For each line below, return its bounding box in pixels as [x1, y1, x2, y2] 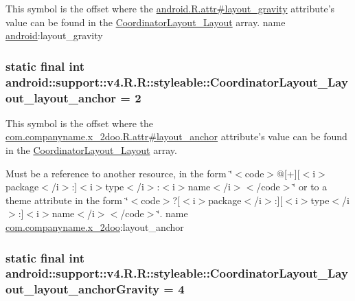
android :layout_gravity [5, 28, 103, 43]
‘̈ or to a [293, 179, 328, 194]
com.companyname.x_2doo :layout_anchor [5, 220, 184, 234]
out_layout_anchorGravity [5, 280, 160, 298]
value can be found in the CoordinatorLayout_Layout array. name [5, 14, 286, 29]
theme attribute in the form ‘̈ [5, 192, 128, 207]
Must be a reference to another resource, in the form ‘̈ [5, 166, 233, 180]
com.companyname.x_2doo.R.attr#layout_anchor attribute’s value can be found [5, 129, 347, 144]
